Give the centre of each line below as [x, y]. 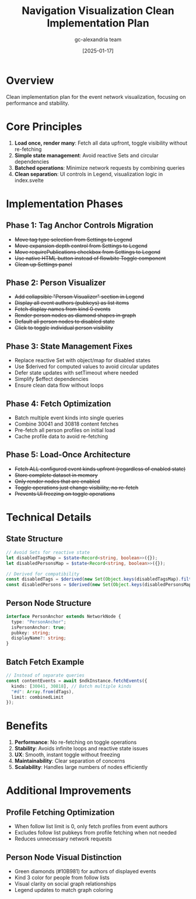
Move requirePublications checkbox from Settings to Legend [87, 252]
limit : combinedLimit [38, 697]
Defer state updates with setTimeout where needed [76, 373]
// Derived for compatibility [43, 574]
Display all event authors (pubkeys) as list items [72, 303]
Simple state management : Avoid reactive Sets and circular [86, 155]
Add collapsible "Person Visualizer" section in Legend [79, 297]
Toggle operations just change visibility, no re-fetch [76, 488]
